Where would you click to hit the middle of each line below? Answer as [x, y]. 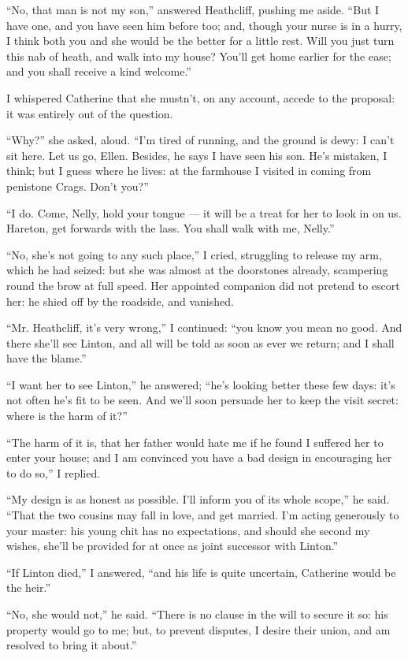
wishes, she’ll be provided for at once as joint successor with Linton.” [172, 546]
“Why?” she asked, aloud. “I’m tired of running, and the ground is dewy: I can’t [200, 140]
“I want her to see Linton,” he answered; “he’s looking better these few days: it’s [201, 384]
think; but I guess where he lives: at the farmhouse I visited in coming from [189, 171]
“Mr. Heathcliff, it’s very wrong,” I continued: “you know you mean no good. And [204, 327]
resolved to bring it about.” [72, 645]
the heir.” [29, 587]
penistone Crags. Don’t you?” [78, 186]
